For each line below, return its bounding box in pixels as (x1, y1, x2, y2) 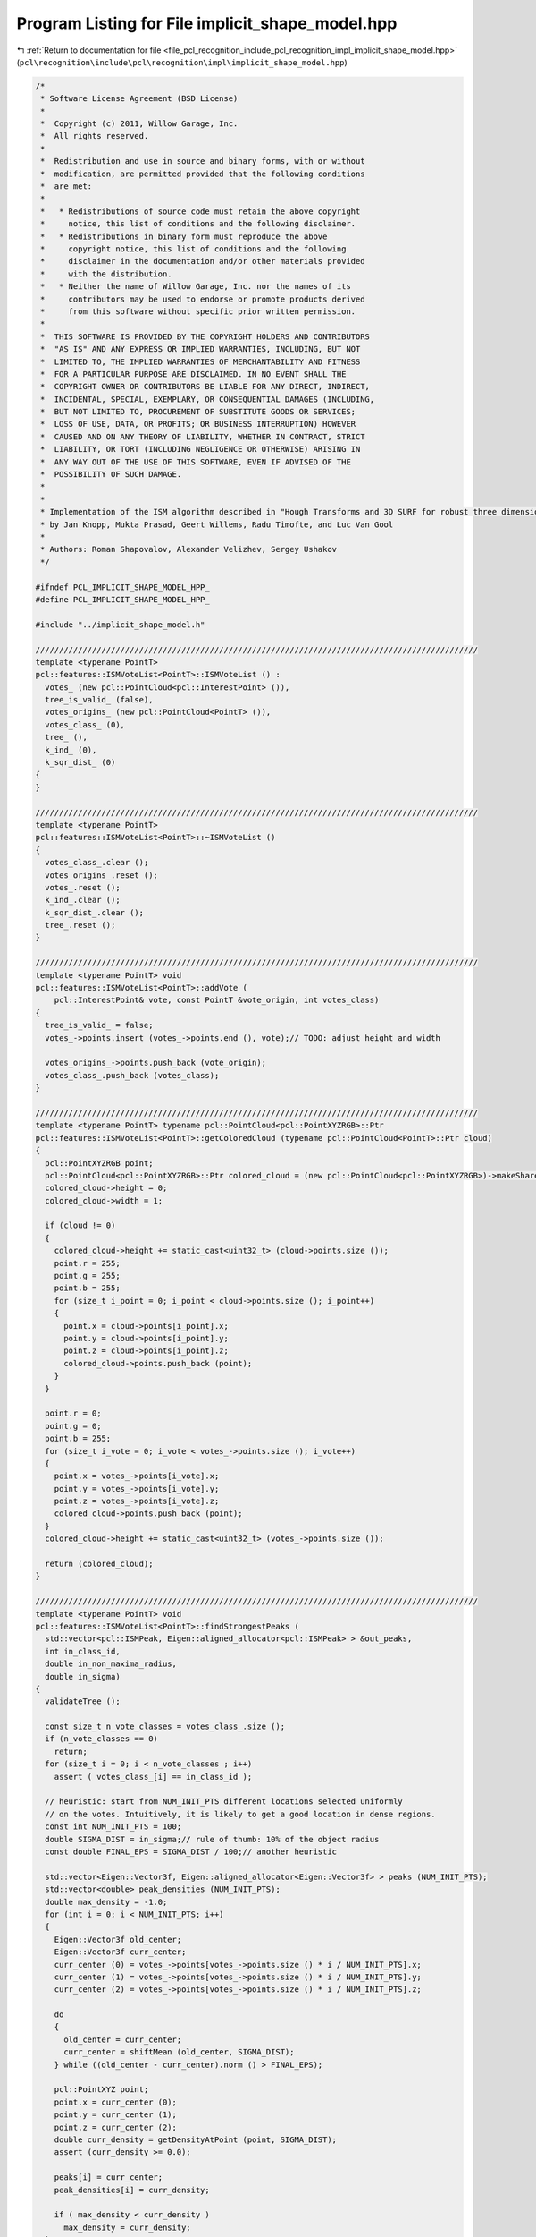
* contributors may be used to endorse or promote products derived (40, 293, 365, 304)
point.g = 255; (54, 1271, 121, 1281)
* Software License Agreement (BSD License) (40, 94, 239, 104)
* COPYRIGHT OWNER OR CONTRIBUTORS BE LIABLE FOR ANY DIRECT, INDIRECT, (40, 381, 371, 392)
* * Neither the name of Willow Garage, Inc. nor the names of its (40, 282, 352, 292)
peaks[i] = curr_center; (54, 2173, 163, 2182)
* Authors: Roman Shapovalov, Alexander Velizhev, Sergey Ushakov (40, 544, 338, 555)
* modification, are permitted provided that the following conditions (40, 168, 365, 179)
